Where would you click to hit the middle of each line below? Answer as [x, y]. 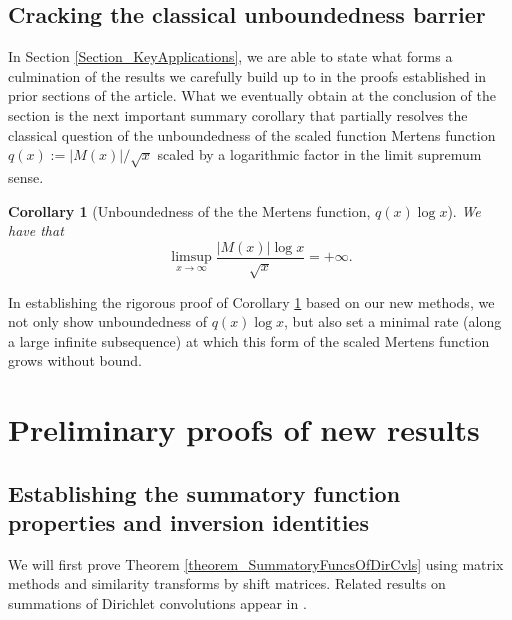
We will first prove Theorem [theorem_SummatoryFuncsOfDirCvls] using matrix [256, 563]
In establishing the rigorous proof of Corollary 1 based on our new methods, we [251, 301]
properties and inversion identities [188, 522]
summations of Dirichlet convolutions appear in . [157, 603]
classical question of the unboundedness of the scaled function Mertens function [252, 134]
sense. [26, 176]
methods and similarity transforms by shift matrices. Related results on [227, 583]
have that [36, 230]
